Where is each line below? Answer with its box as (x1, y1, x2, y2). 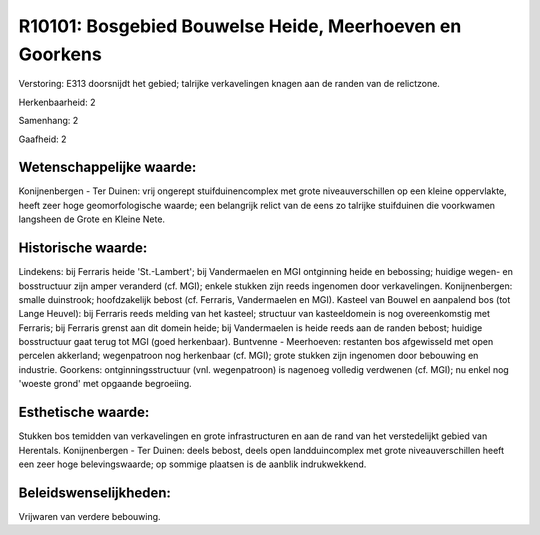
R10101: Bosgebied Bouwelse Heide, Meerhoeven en (18, 15, 462, 37)
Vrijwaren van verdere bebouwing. (18, 510, 161, 522)
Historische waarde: (18, 240, 148, 257)
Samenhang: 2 (18, 115, 79, 127)
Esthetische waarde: (18, 404, 150, 421)
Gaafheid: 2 (18, 133, 67, 145)
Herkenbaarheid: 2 (18, 96, 96, 108)
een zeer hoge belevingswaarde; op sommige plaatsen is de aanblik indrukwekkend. (18, 458, 367, 470)
